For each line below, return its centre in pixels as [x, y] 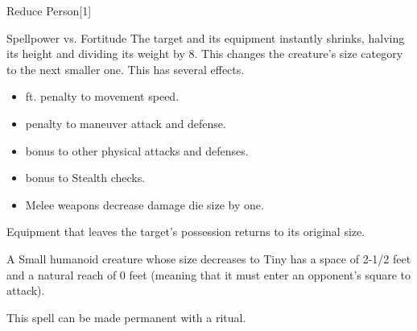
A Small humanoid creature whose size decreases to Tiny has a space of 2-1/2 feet [209, 258]
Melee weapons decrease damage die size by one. [145, 204]
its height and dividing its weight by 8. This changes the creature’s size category [205, 54]
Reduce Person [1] [49, 10]
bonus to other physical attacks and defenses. [137, 150]
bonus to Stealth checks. [85, 178]
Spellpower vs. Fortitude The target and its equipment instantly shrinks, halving [206, 37]
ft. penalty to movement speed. [102, 96]
